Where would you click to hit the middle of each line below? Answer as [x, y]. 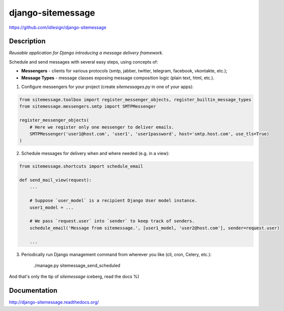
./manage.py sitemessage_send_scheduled [77, 265]
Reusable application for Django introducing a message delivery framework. [86, 53]
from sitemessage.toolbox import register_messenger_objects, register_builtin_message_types [135, 100]
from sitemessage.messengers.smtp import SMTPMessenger [88, 107]
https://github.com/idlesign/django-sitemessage [58, 27]
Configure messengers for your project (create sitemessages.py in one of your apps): [108, 87]
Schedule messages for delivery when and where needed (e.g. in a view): [95, 154]
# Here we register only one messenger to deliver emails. [102, 127]
